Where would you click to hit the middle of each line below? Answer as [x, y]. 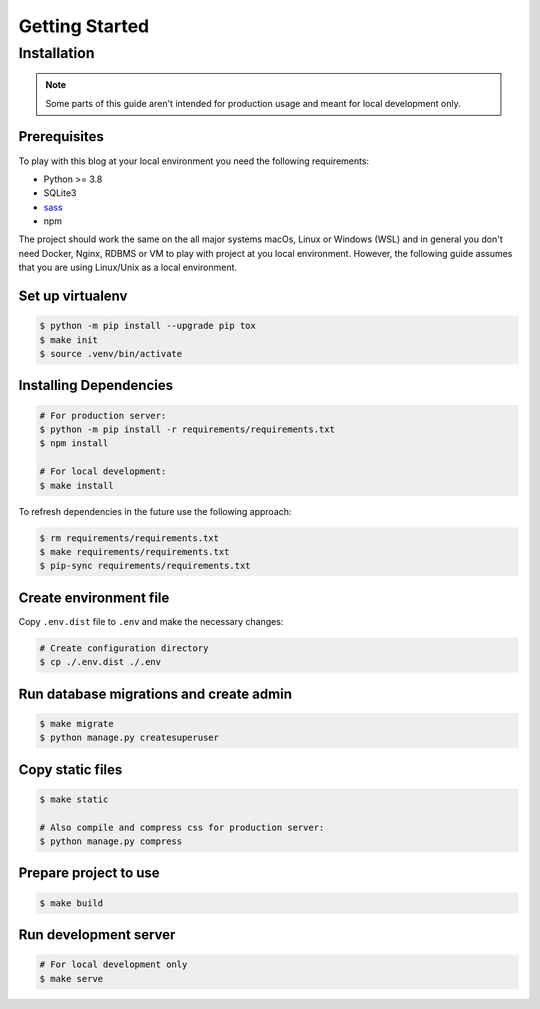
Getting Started [84, 26]
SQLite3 [60, 193]
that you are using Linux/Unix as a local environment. [128, 267]
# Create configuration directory [124, 648]
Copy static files [70, 769]
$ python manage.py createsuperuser [129, 738]
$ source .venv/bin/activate [111, 354]
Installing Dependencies [96, 385]
